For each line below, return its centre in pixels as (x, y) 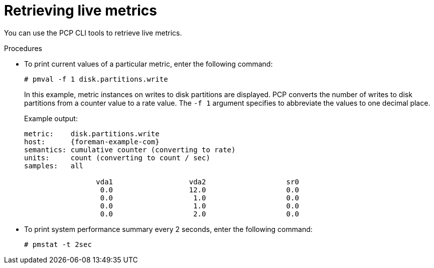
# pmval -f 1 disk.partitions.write (96, 79)
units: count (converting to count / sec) (117, 158)
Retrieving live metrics (81, 11)
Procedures (23, 48)
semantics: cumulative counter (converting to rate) (130, 150)
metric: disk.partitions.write (92, 133)
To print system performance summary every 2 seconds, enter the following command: (168, 229)
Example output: (51, 118)
